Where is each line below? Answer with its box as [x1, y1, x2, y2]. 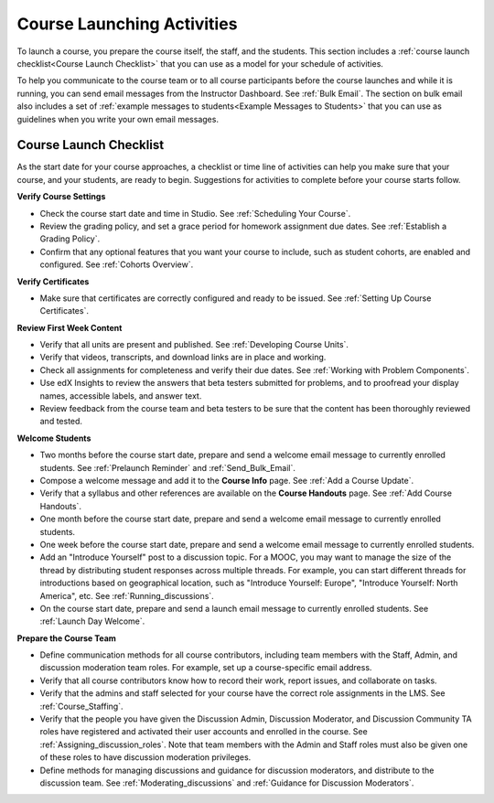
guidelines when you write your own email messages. [16, 113, 220, 124]
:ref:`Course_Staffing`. [39, 701, 123, 712]
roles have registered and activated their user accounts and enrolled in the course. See [39, 726, 368, 737]
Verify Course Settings [16, 191, 106, 202]
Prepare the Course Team [16, 632, 116, 644]
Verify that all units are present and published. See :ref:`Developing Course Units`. [39, 339, 349, 350]
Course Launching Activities [16, 14, 238, 34]
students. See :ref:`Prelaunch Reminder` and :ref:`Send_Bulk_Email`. [39, 462, 296, 473]
